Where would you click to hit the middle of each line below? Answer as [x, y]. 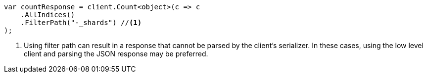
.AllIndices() [48, 15]
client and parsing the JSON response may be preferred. [116, 54]
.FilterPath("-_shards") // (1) [81, 23]
